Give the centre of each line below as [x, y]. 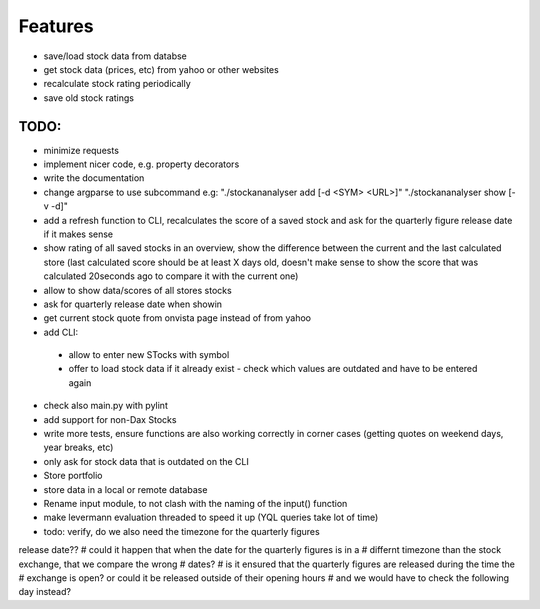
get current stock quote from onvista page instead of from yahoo [177, 318]
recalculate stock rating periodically [117, 84]
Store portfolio [73, 476]
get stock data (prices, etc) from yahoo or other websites [161, 69]
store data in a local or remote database [125, 489]
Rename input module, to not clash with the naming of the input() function [195, 503]
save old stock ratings [89, 97]
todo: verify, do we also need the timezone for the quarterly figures [181, 531]
